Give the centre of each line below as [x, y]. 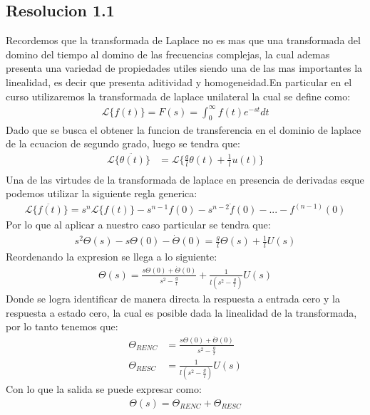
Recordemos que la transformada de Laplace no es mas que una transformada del [183, 40]
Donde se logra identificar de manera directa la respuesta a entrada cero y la [173, 298]
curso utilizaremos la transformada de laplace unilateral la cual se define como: [178, 96]
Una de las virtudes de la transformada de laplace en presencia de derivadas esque [185, 179]
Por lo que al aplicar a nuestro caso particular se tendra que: [138, 225]
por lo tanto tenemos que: [62, 326]
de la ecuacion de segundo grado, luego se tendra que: [123, 143]
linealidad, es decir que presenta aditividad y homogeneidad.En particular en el [179, 82]
